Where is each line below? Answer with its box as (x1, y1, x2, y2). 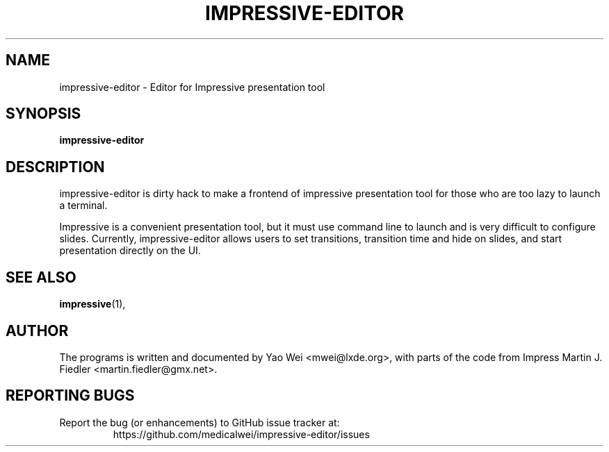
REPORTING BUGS (6, 387, 135, 405)
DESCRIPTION (6, 158, 105, 176)
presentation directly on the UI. (59, 244, 201, 257)
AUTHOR (6, 321, 69, 340)
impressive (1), (59, 298, 126, 310)
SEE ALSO (6, 268, 76, 286)
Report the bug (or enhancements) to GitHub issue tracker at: (59, 416, 340, 428)
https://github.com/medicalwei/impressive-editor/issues (113, 428, 370, 440)
